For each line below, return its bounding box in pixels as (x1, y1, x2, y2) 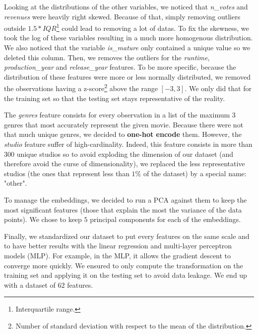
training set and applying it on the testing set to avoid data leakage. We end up (4, 270, 247, 280)
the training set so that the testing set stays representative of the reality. (4, 93, 225, 103)
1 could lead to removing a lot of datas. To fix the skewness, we (56, 21, 249, 33)
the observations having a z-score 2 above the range (4, 82, 158, 94)
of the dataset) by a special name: (143, 168, 247, 178)
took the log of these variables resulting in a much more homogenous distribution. (4, 32, 253, 43)
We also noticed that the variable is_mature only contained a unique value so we (4, 42, 251, 53)
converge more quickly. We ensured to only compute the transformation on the (4, 260, 243, 270)
